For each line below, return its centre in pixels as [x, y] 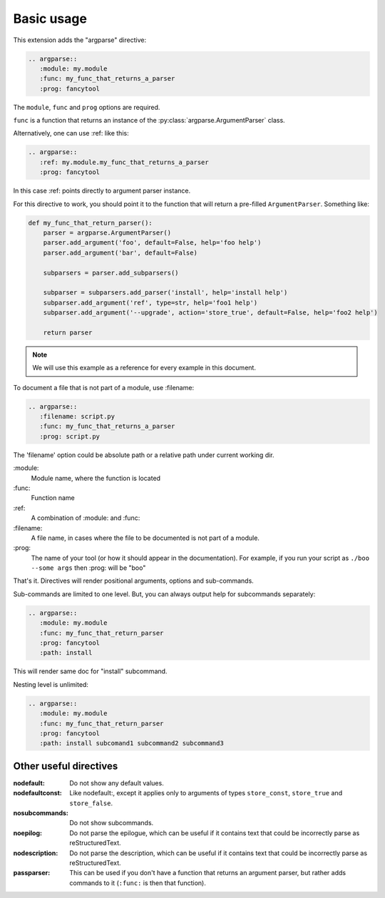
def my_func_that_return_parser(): [90, 223]
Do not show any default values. [117, 783]
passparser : [32, 873]
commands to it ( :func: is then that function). [138, 883]
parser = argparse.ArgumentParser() [107, 233]
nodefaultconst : [37, 793]
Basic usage [50, 19]
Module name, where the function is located [96, 478]
